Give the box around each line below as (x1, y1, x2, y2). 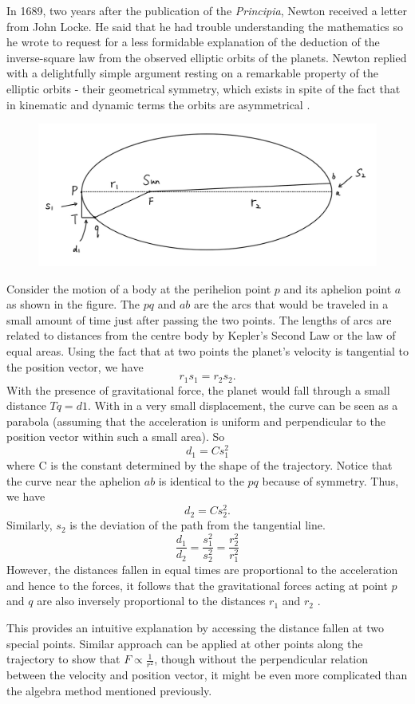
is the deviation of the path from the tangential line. (69, 517, 326, 533)
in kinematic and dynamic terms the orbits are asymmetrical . (6, 96, 310, 112)
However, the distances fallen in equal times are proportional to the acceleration (6, 561, 398, 578)
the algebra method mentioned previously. (6, 682, 212, 698)
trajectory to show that (6, 651, 121, 667)
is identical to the (158, 472, 244, 489)
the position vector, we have (6, 358, 144, 375)
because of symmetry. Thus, (262, 472, 399, 489)
